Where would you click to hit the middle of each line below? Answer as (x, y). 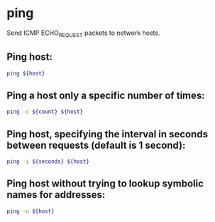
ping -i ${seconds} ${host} (48, 162)
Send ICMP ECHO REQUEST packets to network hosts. (83, 33)
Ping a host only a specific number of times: (106, 95)
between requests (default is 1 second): (96, 145)
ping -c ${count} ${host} (45, 112)
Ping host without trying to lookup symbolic (105, 184)
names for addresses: (56, 195)
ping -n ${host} (31, 211)
